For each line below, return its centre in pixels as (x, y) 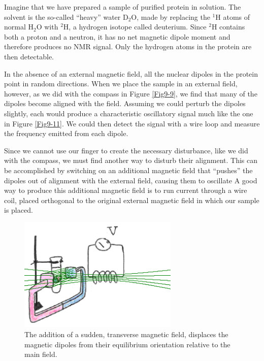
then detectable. (29, 56)
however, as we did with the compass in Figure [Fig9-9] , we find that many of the (131, 93)
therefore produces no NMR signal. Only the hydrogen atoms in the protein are (128, 46)
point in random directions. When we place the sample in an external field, (121, 84)
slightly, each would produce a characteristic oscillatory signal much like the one (129, 113)
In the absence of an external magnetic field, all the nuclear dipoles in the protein (131, 73)
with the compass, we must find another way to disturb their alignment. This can (131, 160)
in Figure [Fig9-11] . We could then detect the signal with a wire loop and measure (132, 123)
